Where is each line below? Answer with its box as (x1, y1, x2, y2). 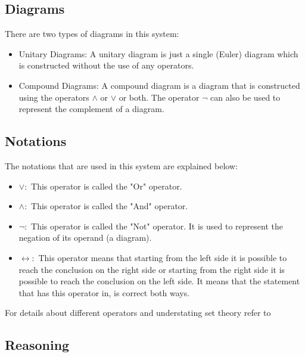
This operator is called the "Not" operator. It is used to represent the (31, 219, 283, 232)
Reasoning (5, 336, 70, 354)
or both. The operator (119, 91, 200, 103)
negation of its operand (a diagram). (18, 231, 152, 244)
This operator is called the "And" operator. (31, 200, 188, 212)
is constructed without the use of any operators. (18, 59, 194, 72)
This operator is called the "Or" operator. (31, 179, 182, 192)
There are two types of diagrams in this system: (5, 27, 179, 40)
